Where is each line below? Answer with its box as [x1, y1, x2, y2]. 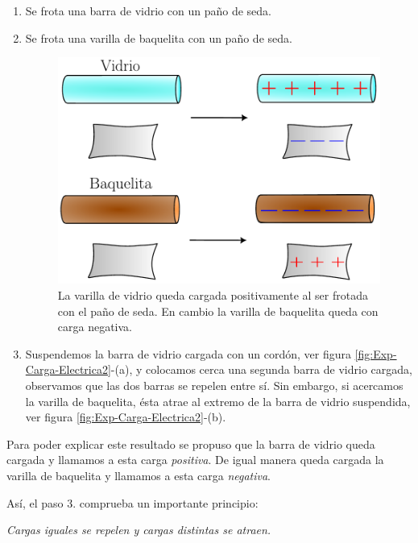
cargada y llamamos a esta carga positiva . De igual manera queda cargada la [6, 451, 384, 468]
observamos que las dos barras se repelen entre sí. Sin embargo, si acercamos [25, 376, 404, 393]
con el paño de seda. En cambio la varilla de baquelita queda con [57, 302, 379, 319]
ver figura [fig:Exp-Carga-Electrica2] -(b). [25, 408, 226, 425]
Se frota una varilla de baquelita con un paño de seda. [25, 29, 292, 46]
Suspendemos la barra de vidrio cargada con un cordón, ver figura [25, 345, 351, 362]
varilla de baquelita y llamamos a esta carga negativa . [6, 466, 271, 483]
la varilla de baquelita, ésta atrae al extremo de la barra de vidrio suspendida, [25, 392, 411, 409]
